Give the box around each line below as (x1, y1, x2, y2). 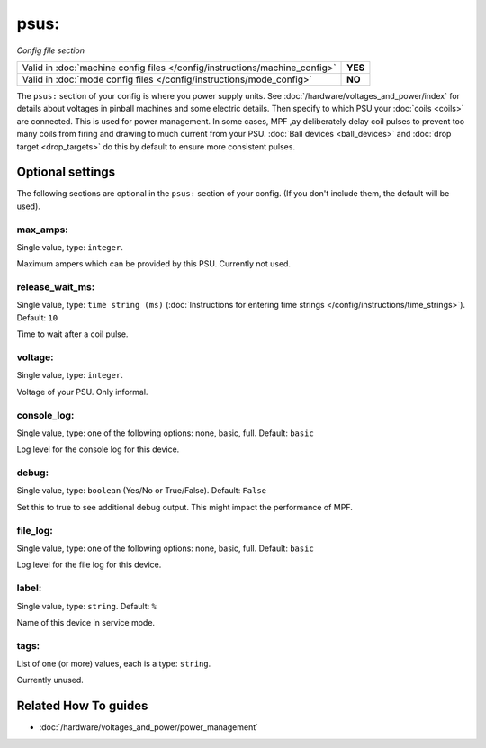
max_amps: (16, 223, 69, 236)
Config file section (16, 45, 85, 56)
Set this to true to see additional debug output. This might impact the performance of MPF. (16, 501, 353, 512)
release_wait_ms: (16, 281, 95, 293)
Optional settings (16, 165, 116, 180)
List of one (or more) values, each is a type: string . (16, 658, 211, 670)
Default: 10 (16, 311, 58, 323)
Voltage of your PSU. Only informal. (16, 386, 148, 397)
